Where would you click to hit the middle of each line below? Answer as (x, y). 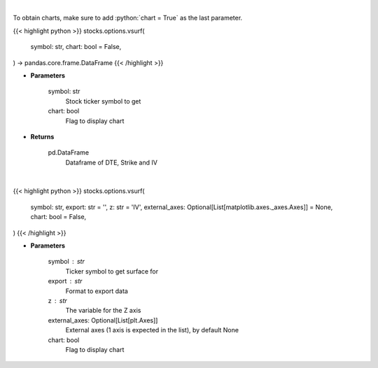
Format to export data (97, 291)
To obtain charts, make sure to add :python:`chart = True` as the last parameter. (128, 18)
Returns (42, 136)
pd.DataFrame (69, 153)
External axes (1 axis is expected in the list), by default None (152, 330)
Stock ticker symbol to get (103, 101)
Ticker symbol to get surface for (112, 271)
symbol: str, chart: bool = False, (76, 47)
